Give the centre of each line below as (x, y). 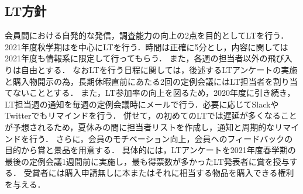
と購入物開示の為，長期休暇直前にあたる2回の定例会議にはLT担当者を (139, 81)
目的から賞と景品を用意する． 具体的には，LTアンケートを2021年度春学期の (150, 150)
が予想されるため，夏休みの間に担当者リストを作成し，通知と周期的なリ (144, 127)
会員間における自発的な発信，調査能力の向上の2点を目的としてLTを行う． (147, 35)
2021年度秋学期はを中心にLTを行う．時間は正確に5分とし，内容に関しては (147, 46)
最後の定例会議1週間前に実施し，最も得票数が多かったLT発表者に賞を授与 (147, 161)
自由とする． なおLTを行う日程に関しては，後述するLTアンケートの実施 (159, 69)
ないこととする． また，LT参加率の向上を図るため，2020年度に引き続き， (154, 93)
